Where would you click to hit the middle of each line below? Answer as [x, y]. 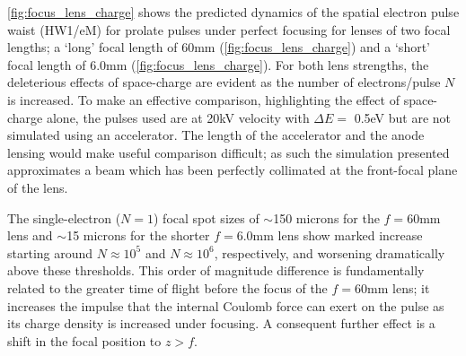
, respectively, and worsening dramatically [330, 252]
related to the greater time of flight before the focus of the [167, 287]
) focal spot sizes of [207, 217]
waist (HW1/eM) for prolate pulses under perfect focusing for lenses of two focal [229, 29]
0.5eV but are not [403, 117]
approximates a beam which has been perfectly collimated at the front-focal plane [233, 170]
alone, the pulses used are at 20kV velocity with [178, 117]
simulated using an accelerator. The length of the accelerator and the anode [216, 135]
